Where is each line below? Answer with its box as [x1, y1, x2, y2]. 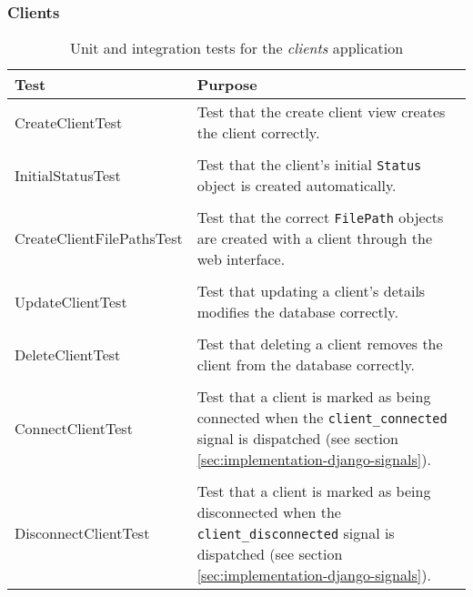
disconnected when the [196, 501, 341, 523]
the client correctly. [196, 122, 320, 144]
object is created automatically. [196, 175, 397, 197]
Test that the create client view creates [196, 101, 446, 123]
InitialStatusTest [15, 164, 121, 186]
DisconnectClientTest [15, 522, 150, 544]
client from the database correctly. [196, 354, 416, 376]
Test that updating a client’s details [196, 280, 426, 302]
